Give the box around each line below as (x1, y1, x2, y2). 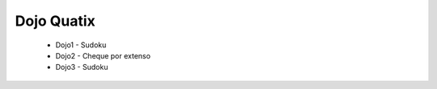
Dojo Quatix (15, 12, 96, 30)
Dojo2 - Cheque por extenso (55, 51, 151, 60)
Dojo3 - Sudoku (55, 63, 108, 72)
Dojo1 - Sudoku (55, 40, 107, 50)
